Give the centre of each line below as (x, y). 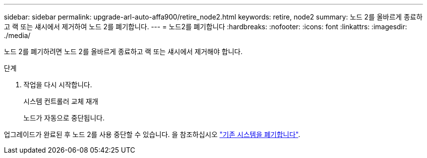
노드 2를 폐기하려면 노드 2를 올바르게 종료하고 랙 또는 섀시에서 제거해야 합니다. (123, 51)
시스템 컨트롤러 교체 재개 (61, 101)
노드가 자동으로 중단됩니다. (64, 118)
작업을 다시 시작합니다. (58, 85)
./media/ (17, 35)
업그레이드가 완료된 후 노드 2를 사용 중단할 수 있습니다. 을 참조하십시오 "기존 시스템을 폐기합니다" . (152, 134)
